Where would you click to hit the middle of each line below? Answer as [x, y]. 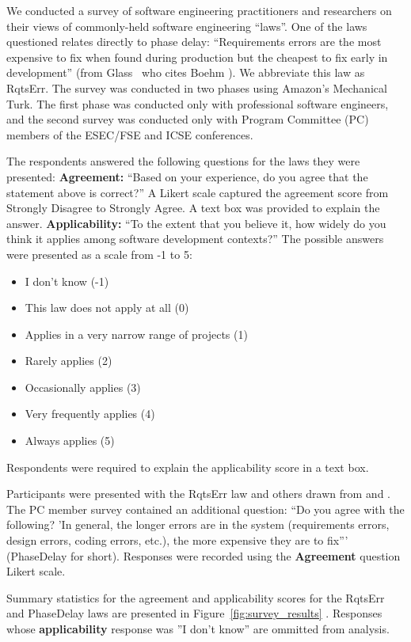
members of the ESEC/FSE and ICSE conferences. [130, 134]
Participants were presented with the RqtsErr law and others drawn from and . [199, 494]
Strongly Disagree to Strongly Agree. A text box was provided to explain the [193, 208]
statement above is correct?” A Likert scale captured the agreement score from [198, 192]
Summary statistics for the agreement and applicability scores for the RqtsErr [196, 597]
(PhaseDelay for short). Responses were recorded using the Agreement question [204, 555]
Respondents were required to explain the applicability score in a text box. [188, 467]
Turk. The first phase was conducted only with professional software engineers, [198, 103]
